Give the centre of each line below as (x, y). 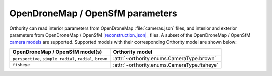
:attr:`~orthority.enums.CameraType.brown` (164, 58)
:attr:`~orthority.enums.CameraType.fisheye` (166, 65)
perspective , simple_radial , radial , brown (60, 58)
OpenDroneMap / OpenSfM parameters (93, 13)
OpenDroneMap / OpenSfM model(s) (57, 52)
